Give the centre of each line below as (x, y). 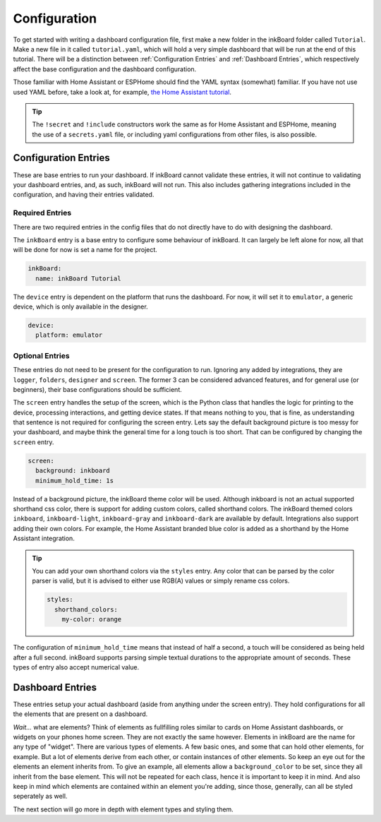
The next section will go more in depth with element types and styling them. (123, 809)
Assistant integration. (44, 538)
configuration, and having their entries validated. (84, 195)
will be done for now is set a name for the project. (85, 250)
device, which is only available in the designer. (80, 306)
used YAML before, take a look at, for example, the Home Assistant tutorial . (122, 92)
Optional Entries (41, 355)
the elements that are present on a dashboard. (80, 714)
